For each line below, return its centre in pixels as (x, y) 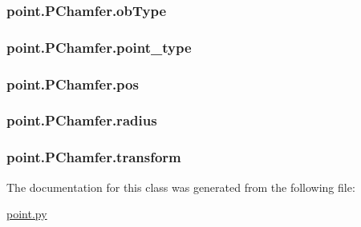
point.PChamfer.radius (82, 120)
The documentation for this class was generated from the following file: (181, 187)
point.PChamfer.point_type (99, 47)
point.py (27, 214)
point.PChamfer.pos (73, 84)
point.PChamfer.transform (94, 157)
